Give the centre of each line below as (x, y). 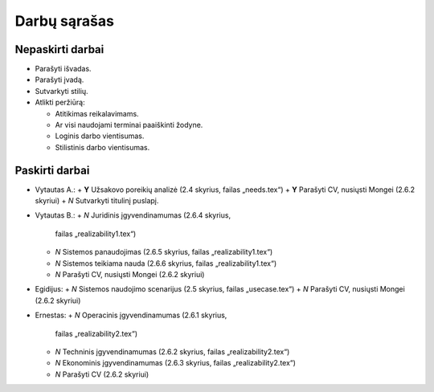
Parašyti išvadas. (63, 69)
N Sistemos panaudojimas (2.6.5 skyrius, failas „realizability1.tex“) (164, 252)
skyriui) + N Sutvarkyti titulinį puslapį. (97, 201)
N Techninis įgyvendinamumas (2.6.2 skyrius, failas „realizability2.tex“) (172, 352)
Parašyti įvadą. (59, 80)
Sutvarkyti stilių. (61, 91)
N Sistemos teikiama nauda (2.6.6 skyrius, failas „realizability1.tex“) (166, 263)
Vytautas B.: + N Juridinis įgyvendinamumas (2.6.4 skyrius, (133, 215)
